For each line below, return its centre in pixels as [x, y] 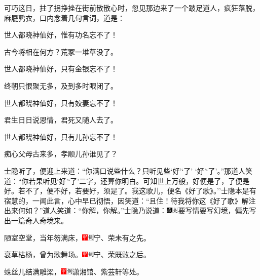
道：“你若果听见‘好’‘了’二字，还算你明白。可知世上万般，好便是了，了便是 [127, 181]
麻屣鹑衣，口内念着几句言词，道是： [64, 17]
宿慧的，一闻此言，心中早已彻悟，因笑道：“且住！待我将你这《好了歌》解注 [130, 200]
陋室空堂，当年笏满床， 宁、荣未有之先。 [77, 237]
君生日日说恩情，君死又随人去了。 [61, 120]
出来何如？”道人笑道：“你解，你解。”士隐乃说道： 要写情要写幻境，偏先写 [130, 210]
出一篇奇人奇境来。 [36, 220]
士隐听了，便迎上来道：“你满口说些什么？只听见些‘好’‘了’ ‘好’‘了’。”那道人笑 [128, 170]
